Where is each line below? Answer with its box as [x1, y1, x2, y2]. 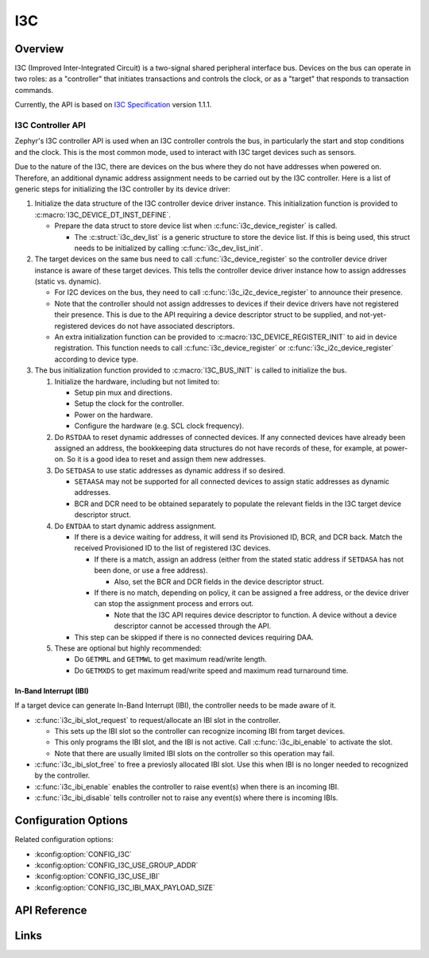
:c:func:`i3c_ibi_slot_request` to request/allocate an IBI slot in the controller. [34, 715, 281, 724]
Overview [14, 42, 64, 56]
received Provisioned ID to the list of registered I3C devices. [74, 543, 271, 553]
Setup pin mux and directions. [74, 388, 172, 397]
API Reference [14, 903, 87, 917]
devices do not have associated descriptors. [89, 321, 235, 330]
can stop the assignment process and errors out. [94, 599, 254, 608]
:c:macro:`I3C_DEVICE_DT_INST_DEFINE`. [34, 210, 171, 219]
